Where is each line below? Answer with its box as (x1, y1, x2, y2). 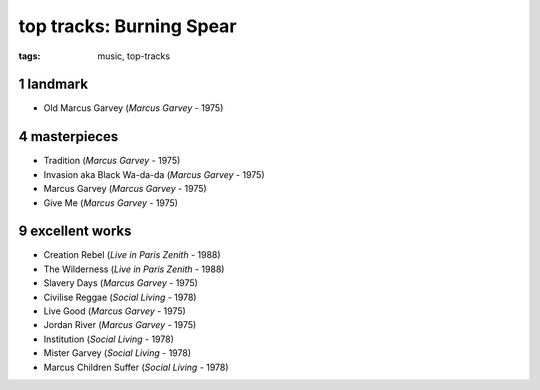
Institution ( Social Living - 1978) (43, 333, 174, 345)
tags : (18, 50, 41, 62)
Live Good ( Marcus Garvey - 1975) (43, 305, 187, 317)
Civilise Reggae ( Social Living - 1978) (43, 291, 197, 303)
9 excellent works (18, 223, 132, 240)
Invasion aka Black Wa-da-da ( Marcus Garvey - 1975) (43, 168, 265, 180)
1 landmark (18, 76, 89, 93)
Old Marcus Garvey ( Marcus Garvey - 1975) (43, 102, 224, 114)
